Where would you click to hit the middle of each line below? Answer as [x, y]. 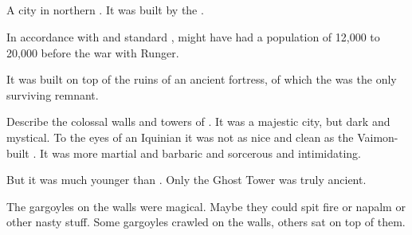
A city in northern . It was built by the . [105, 10]
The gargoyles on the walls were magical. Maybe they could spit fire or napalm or [206, 206]
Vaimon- [378, 137]
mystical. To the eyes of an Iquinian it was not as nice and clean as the [180, 137]
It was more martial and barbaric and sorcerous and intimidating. [201, 153]
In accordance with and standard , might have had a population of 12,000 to [193, 36]
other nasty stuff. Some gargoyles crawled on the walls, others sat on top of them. [206, 222]
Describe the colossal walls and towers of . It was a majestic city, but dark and [198, 121]
